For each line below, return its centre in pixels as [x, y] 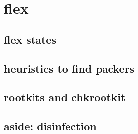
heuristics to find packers [69, 68]
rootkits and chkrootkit [65, 97]
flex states [30, 39]
